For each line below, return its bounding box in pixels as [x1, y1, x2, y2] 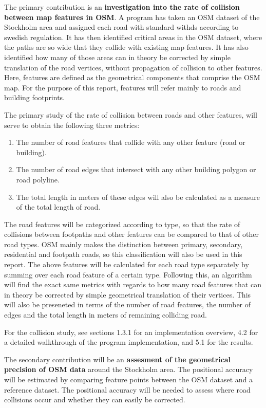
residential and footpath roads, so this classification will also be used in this [4, 249, 242, 259]
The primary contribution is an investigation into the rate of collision [4, 2, 240, 12]
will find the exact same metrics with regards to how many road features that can [4, 279, 261, 290]
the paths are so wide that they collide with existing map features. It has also [4, 42, 249, 52]
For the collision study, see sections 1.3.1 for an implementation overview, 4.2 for [4, 326, 258, 337]
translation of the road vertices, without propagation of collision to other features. [4, 62, 262, 72]
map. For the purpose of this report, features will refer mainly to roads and [4, 82, 241, 92]
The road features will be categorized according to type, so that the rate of [4, 218, 240, 229]
